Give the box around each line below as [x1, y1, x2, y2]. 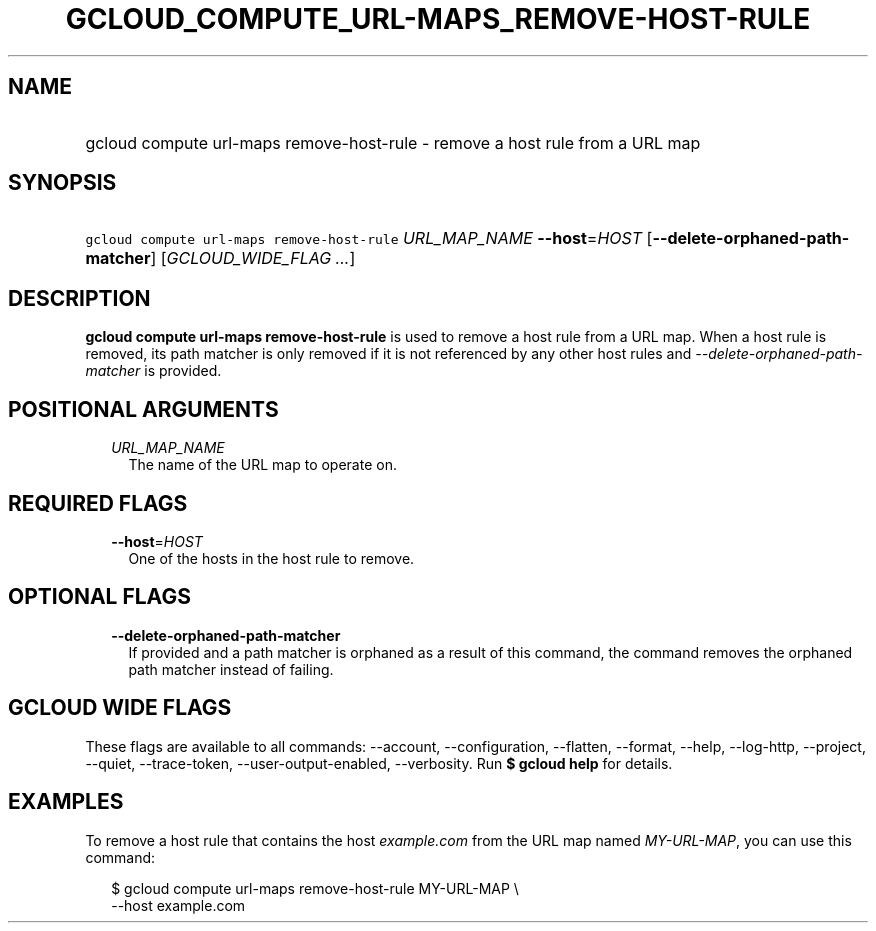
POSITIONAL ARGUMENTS [8, 396, 279, 422]
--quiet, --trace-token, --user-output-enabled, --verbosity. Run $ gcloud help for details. [85, 754, 673, 772]
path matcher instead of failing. [128, 660, 334, 678]
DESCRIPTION [8, 285, 151, 311]
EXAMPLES [8, 789, 124, 815]
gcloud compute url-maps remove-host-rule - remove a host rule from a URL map [85, 132, 701, 153]
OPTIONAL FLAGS [8, 584, 191, 610]
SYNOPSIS [8, 170, 117, 196]
